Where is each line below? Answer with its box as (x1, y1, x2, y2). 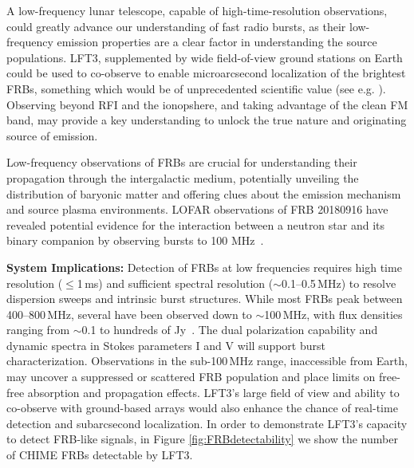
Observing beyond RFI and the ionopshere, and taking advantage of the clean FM (6, 96, 408, 112)
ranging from (6, 321, 70, 338)
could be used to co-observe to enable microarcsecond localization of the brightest (6, 65, 406, 81)
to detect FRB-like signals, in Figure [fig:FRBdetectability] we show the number (6, 431, 398, 447)
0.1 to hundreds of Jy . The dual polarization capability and (81, 321, 378, 338)
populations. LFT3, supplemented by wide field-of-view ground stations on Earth (6, 49, 403, 65)
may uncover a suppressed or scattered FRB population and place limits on (6, 368, 376, 385)
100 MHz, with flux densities (264, 305, 403, 322)
